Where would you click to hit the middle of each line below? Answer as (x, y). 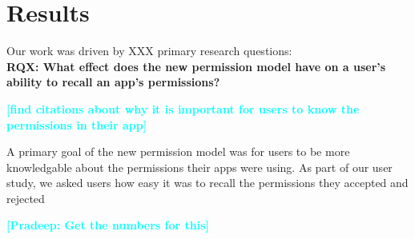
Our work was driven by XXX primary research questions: (149, 51)
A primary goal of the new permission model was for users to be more (178, 151)
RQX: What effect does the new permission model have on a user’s (196, 66)
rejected (26, 198)
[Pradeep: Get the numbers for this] (108, 225)
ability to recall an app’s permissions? (113, 82)
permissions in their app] (77, 124)
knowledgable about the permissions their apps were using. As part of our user (199, 167)
